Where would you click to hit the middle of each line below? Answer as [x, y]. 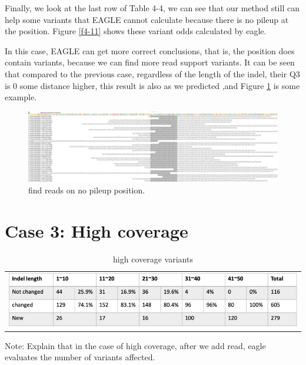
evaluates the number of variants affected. [80, 357]
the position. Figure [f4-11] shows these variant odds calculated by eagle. [136, 31]
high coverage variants [153, 259]
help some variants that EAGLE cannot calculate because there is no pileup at [147, 19]
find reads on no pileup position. [87, 190]
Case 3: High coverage [97, 231]
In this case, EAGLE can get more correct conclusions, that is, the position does [150, 50]
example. [21, 97]
